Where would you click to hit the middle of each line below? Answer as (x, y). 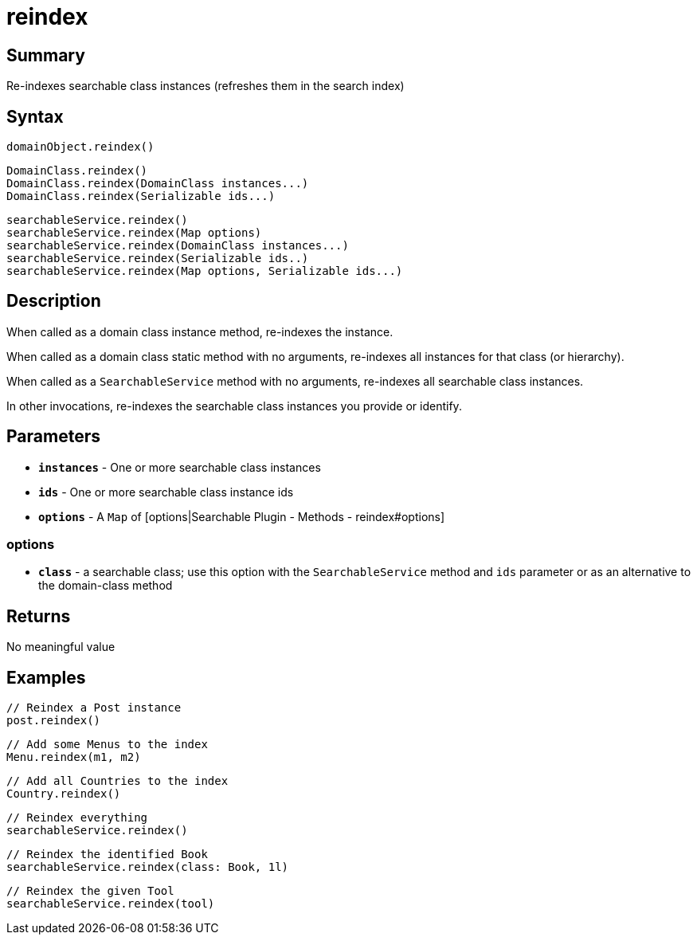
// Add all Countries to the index (117, 781)
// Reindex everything (77, 818)
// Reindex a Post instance (94, 708)
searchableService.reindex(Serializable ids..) (158, 259)
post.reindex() (54, 721)
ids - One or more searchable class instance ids (166, 492)
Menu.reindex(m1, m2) (74, 757)
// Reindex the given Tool (90, 891)
